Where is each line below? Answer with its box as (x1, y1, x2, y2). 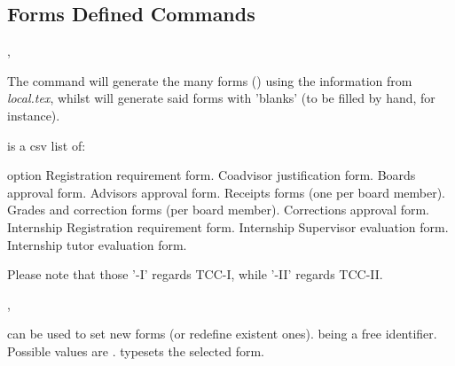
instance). (7, 105, 60, 124)
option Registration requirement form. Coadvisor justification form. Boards (7, 166, 416, 184)
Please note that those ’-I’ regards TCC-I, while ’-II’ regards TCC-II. (7, 265, 383, 284)
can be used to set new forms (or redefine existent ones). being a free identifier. (7, 324, 437, 343)
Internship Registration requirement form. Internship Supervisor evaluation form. (7, 217, 449, 236)
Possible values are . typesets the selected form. (7, 341, 265, 360)
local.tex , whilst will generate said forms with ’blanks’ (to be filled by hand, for (7, 89, 435, 107)
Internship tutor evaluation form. (7, 235, 187, 253)
